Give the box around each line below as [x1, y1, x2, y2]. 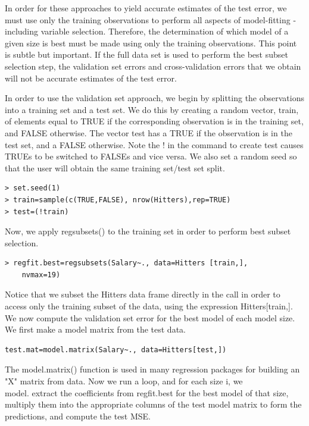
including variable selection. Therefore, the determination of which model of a [5, 25, 289, 37]
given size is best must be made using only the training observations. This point [5, 36, 297, 49]
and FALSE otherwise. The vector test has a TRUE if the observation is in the [5, 126, 292, 139]
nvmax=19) [21, 270, 61, 279]
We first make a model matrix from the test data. [5, 323, 186, 336]
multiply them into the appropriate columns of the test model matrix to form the [5, 398, 302, 411]
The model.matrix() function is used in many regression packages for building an [5, 363, 300, 375]
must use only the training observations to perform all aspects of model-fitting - [5, 13, 296, 26]
